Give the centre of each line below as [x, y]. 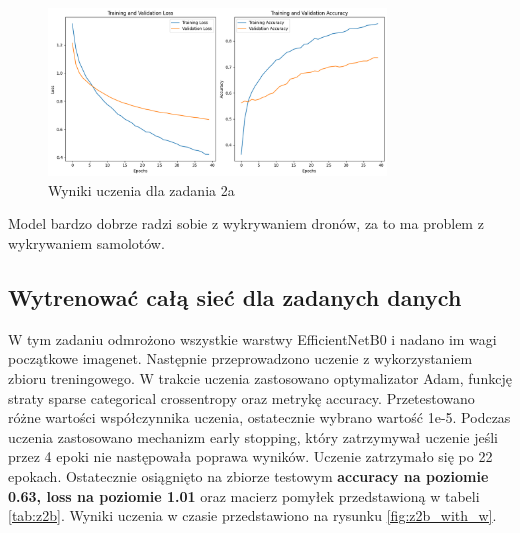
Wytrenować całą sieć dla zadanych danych [235, 297]
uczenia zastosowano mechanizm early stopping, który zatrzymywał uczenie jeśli [253, 436]
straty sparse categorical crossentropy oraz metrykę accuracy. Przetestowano [241, 397]
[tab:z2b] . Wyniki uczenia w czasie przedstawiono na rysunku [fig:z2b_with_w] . [252, 515]
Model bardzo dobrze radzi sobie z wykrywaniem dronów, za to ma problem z [246, 223]
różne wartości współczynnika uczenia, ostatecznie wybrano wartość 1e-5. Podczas [259, 417]
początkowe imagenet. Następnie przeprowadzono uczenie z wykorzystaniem [240, 358]
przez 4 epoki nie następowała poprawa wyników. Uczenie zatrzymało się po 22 [250, 456]
